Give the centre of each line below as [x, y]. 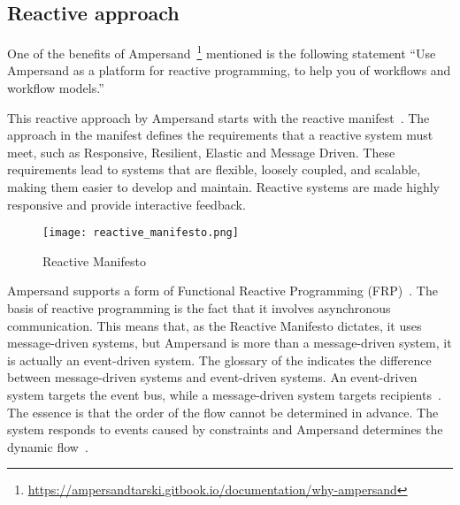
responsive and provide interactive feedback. [126, 204]
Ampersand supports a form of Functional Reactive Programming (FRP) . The [222, 291]
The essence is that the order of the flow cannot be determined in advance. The [223, 412]
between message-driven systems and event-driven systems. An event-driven [212, 377]
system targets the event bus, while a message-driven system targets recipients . [224, 395]
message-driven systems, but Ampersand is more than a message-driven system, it [230, 343]
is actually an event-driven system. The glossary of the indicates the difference [219, 360]
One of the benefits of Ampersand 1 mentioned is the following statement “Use [222, 52]
